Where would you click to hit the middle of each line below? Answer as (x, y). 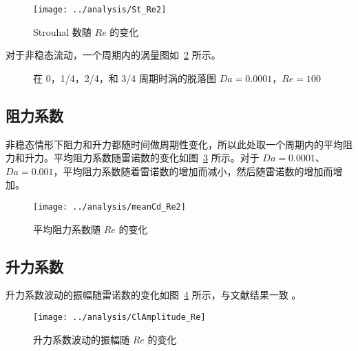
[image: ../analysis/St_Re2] (100, 10)
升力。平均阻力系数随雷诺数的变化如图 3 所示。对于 (142, 158)
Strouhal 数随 (62, 31)
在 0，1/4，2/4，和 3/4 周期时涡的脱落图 (125, 78)
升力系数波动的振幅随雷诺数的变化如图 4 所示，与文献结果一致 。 (154, 295)
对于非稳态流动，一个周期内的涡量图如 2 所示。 (113, 55)
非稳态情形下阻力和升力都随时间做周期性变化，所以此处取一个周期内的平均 (174, 144)
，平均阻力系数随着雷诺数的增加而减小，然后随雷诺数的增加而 (193, 171)
